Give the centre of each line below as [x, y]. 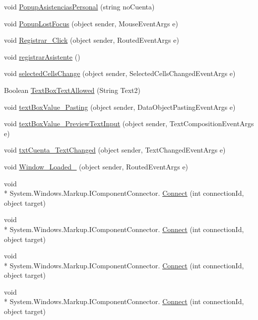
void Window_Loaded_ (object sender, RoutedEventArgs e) [96, 166]
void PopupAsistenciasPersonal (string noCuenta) [79, 6]
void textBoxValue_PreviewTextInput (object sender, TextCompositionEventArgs [129, 123]
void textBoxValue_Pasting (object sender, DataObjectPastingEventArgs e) [120, 107]
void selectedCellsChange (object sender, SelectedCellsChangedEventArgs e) [120, 73]
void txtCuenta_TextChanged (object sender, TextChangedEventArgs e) [115, 150]
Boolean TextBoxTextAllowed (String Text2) [72, 90]
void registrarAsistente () [42, 56]
